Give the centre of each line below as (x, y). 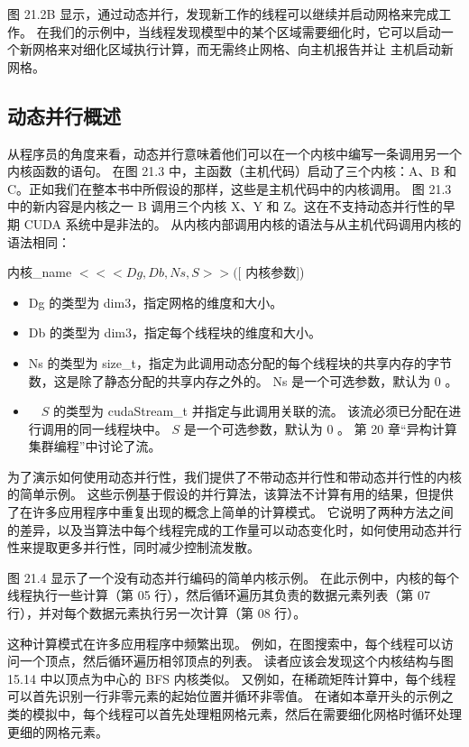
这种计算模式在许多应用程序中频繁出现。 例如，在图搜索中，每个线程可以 (224, 643)
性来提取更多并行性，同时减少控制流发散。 (133, 547)
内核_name (40, 272)
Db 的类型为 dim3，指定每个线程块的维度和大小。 (175, 332)
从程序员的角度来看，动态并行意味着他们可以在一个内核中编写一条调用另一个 (234, 153)
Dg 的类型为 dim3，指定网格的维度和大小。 (156, 302)
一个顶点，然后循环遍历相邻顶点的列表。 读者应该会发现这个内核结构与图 (236, 661)
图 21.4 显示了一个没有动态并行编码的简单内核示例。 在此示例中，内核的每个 (233, 577)
